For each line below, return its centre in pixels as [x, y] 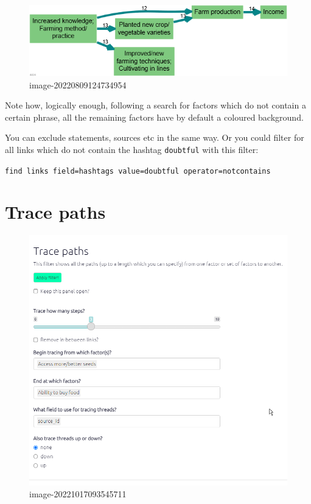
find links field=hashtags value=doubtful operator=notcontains [138, 171]
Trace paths [55, 212]
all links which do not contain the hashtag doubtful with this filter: [132, 149]
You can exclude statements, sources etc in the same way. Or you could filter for [155, 137]
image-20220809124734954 [78, 84]
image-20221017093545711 [78, 494]
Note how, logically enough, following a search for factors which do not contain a [155, 105]
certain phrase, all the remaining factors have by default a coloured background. [154, 117]
